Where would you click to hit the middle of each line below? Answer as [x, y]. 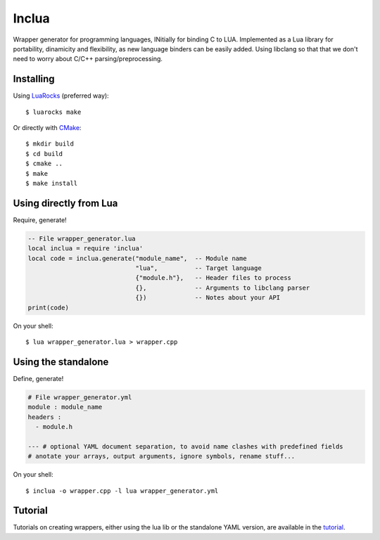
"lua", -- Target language [198, 268]
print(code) [49, 307]
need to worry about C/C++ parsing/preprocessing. [88, 59]
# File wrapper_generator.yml [80, 397]
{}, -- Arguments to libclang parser [223, 288]
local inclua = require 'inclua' [85, 249]
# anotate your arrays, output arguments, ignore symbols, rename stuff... [161, 456]
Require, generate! [40, 220]
